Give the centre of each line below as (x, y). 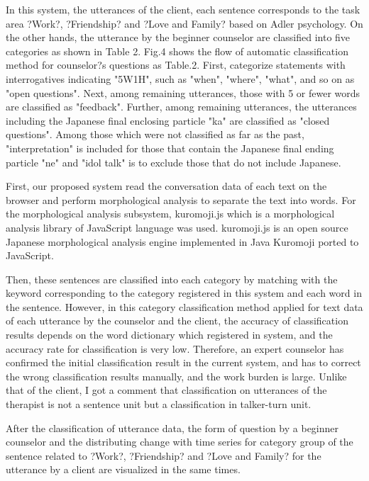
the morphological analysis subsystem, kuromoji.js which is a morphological (170, 214)
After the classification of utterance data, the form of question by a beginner (172, 428)
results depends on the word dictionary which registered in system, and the (169, 335)
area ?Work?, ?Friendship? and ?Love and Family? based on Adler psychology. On (184, 23)
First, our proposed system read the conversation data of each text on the (166, 186)
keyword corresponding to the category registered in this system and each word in (184, 293)
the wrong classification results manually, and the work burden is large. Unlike (176, 376)
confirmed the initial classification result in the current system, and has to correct (183, 362)
